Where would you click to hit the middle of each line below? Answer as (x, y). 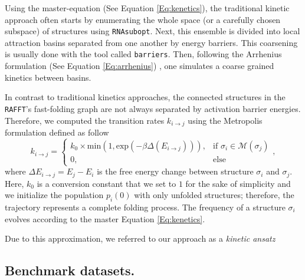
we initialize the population (54, 195)
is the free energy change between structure (175, 171)
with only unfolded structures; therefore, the (214, 195)
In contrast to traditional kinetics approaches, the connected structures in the (145, 97)
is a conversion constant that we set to (106, 183)
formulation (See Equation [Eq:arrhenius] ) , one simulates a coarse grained (140, 66)
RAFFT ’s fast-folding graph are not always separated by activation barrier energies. (153, 108)
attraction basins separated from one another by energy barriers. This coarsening (151, 42)
